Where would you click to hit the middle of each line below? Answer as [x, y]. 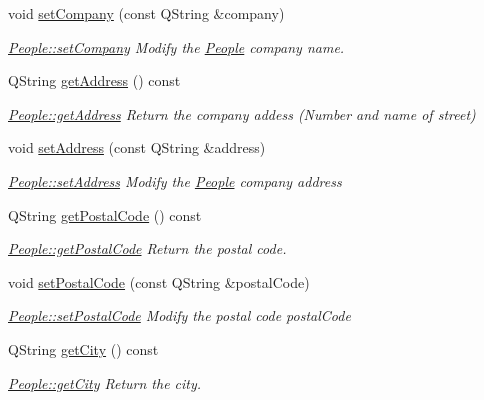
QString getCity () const [83, 348]
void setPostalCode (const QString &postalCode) [159, 281]
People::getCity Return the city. [105, 382]
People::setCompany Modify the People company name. [176, 46]
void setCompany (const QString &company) [146, 13]
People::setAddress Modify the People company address [175, 180]
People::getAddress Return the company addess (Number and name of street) [242, 113]
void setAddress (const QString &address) [137, 147]
